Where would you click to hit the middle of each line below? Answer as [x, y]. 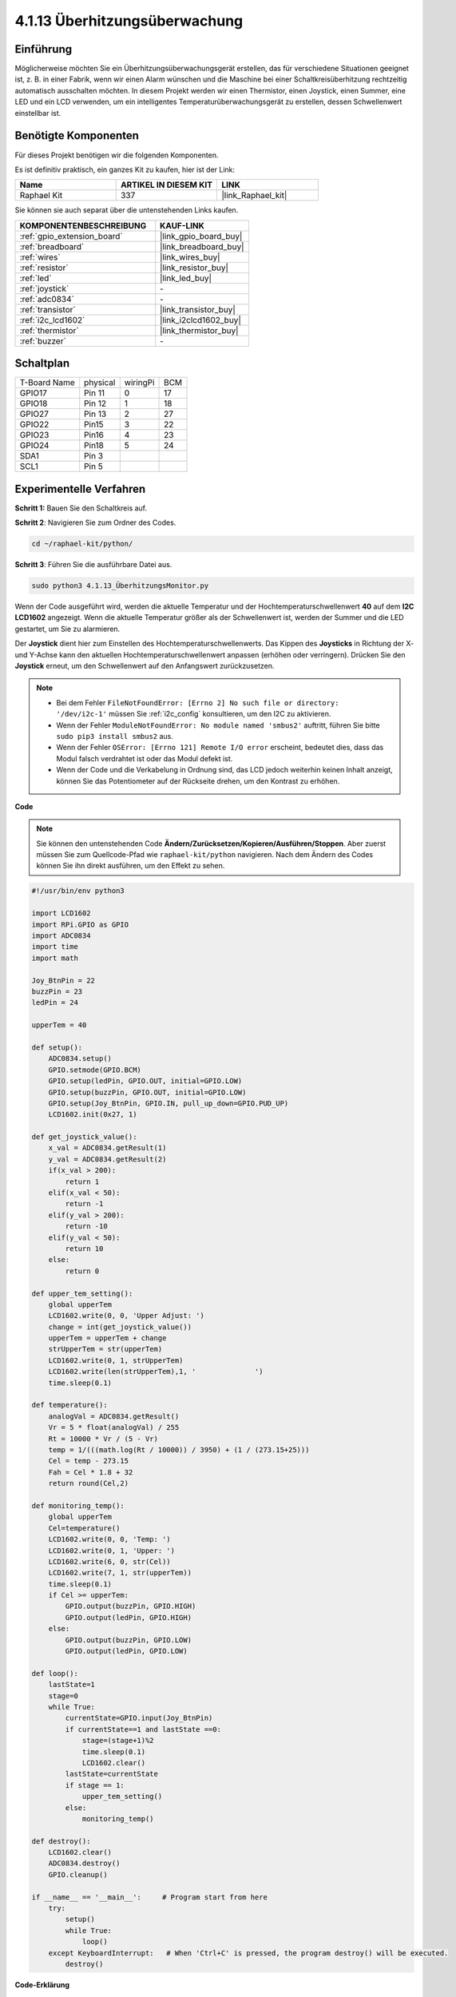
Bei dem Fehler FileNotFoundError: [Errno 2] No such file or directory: [198, 702]
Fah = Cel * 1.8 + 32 [91, 1472]
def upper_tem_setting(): [82, 1293]
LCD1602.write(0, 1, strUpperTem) [116, 1360]
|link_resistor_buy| [194, 268]
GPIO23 [34, 435]
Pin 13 [95, 414]
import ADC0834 [61, 936]
